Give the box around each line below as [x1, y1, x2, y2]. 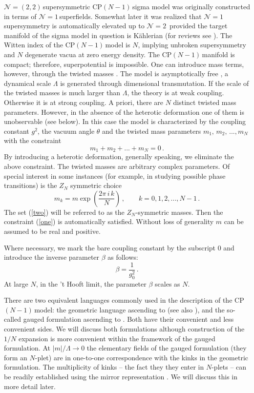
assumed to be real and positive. [4, 226, 101, 236]
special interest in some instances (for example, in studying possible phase [4, 170, 226, 181]
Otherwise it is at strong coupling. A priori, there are [4, 97, 163, 107]
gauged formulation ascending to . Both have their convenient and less [23, 314, 234, 324]
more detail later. [4, 381, 56, 391]
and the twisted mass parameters [102, 125, 201, 136]
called [4, 314, 21, 324]
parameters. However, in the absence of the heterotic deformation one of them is [4, 106, 244, 117]
